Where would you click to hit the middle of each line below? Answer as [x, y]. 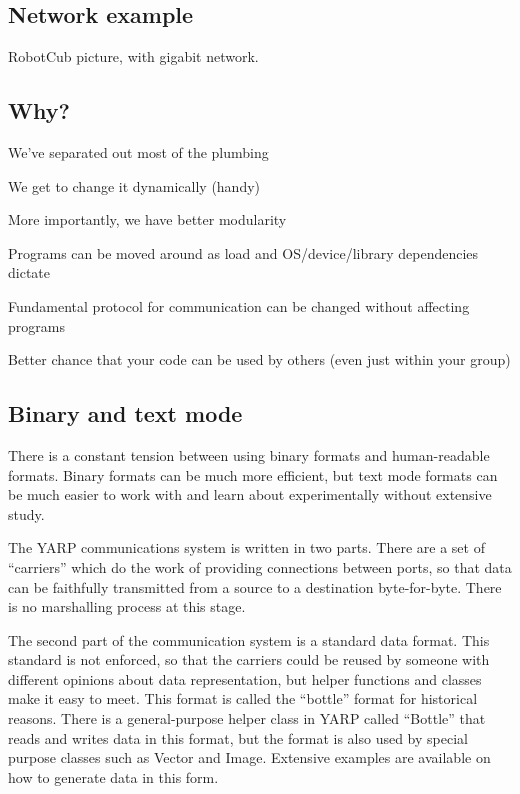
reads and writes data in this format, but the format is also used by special [238, 737]
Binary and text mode [125, 413]
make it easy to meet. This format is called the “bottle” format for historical [243, 698]
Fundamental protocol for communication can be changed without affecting [239, 305]
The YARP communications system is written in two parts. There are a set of [246, 547]
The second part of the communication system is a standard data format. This [249, 639]
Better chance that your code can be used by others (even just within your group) [259, 359]
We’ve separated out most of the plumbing [138, 152]
